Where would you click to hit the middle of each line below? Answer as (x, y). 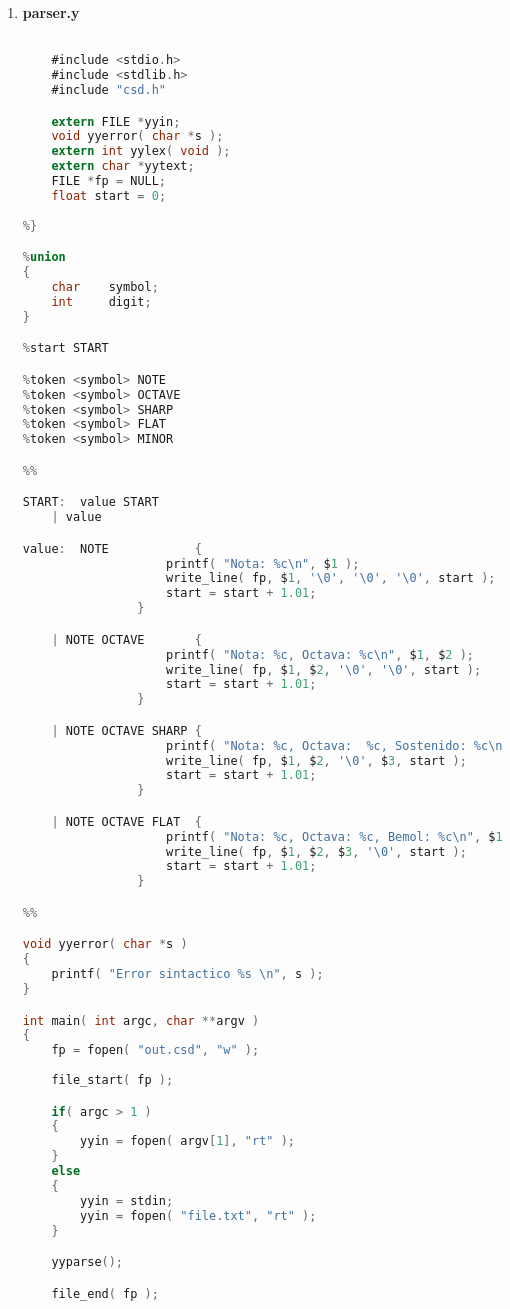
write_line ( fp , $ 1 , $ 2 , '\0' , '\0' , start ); (323, 669)
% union (44, 257)
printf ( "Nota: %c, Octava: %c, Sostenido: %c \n (334, 745)
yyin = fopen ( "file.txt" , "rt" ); (198, 1215)
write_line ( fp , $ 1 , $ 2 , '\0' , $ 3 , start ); (316, 760)
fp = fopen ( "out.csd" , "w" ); (155, 1050)
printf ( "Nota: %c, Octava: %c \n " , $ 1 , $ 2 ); (319, 654)
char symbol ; (105, 286)
